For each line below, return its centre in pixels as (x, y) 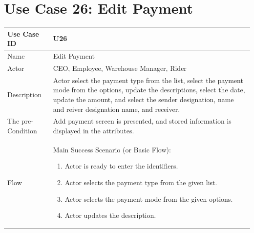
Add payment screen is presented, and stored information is (142, 121)
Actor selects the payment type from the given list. (141, 182)
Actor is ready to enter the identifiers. (121, 166)
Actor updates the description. (110, 215)
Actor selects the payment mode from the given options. (149, 199)
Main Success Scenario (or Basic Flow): (112, 149)
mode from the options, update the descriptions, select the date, (149, 90)
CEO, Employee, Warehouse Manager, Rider (120, 68)
